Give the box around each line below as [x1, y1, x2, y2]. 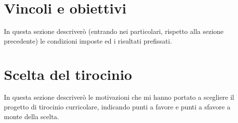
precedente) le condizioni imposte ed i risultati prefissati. [4, 35, 172, 46]
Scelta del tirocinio [4, 64, 132, 84]
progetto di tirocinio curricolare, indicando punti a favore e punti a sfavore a [4, 102, 231, 112]
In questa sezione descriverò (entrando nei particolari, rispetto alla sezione [4, 26, 224, 36]
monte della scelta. [4, 111, 59, 121]
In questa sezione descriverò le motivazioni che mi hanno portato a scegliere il [4, 92, 235, 102]
